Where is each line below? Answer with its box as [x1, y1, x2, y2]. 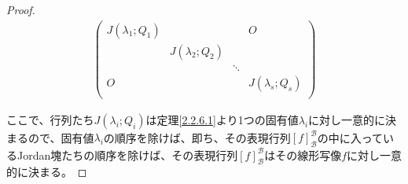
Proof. [6, 2, 35, 17]
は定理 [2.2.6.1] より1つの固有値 [145, 111, 299, 127]
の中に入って [317, 129, 384, 145]
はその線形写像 [264, 146, 342, 163]
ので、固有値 [28, 129, 94, 145]
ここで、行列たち [6, 111, 94, 127]
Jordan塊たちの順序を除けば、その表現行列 [17, 146, 238, 163]
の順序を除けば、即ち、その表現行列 [103, 129, 291, 145]
